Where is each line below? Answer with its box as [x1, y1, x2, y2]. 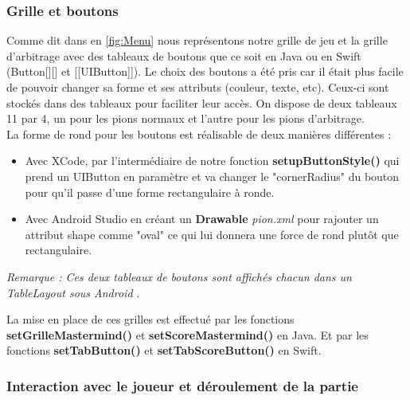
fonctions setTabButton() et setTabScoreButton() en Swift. [6, 342, 322, 359]
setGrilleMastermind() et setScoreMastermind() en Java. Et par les [6, 326, 369, 343]
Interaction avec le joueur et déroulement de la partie [6, 375, 358, 395]
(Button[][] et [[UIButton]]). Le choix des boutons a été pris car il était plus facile [6, 63, 404, 80]
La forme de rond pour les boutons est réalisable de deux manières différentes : [6, 125, 392, 142]
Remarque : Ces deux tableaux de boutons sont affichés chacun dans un [6, 268, 352, 284]
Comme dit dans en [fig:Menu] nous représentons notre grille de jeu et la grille [6, 32, 388, 49]
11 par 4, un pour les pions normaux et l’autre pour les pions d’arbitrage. [6, 110, 365, 127]
